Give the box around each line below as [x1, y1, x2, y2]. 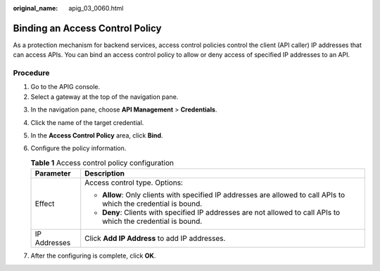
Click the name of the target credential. [30, 118, 144, 126]
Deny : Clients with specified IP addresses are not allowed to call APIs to [102, 208, 341, 218]
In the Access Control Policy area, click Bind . [30, 131, 163, 140]
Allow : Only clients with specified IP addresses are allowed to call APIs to [102, 190, 346, 200]
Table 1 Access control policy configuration [30, 158, 175, 168]
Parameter [34, 168, 71, 178]
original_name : [13, 4, 58, 12]
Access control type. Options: [84, 178, 183, 187]
